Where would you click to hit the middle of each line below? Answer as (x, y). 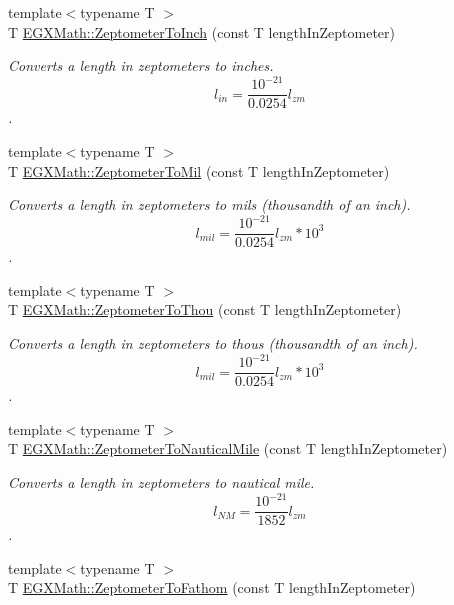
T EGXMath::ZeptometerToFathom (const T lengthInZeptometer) (212, 587)
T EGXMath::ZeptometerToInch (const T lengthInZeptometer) (202, 31)
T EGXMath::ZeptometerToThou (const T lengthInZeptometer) (205, 309)
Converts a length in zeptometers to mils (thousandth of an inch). (209, 204)
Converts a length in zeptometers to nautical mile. (161, 482)
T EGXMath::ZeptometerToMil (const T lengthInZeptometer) (199, 170)
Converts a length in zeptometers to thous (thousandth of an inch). (213, 343)
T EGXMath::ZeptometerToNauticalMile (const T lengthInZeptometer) (228, 448)
